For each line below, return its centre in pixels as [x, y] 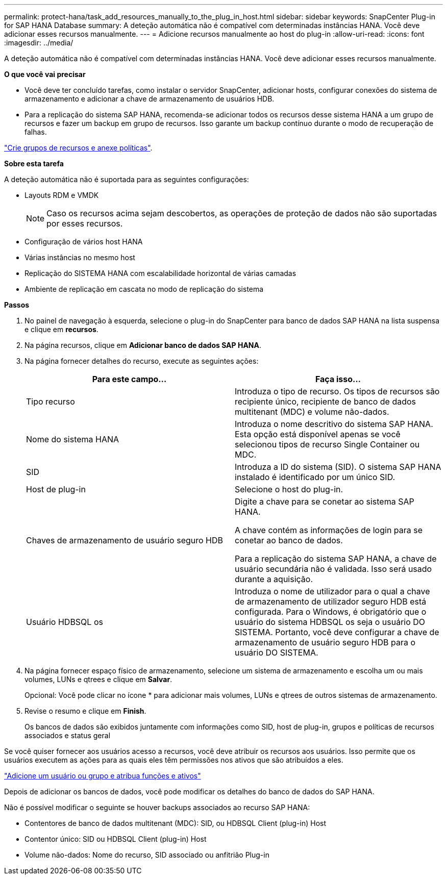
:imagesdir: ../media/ [39, 43]
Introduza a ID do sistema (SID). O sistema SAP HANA [338, 467]
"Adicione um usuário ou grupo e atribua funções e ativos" [103, 776]
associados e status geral [68, 735]
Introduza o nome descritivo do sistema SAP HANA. [334, 424]
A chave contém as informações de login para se [329, 530]
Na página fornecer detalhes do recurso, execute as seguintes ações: [142, 361]
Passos [17, 305]
